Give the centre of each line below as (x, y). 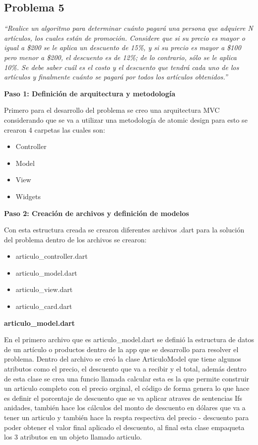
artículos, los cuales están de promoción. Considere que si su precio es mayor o (125, 37)
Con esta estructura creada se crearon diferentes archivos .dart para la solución (124, 230)
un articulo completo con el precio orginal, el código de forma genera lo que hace (127, 388)
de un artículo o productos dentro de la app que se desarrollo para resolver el (121, 349)
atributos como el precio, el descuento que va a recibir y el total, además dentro (125, 369)
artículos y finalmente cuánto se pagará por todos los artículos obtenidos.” (116, 77)
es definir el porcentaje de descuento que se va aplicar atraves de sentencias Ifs (123, 398)
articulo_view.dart (44, 289)
